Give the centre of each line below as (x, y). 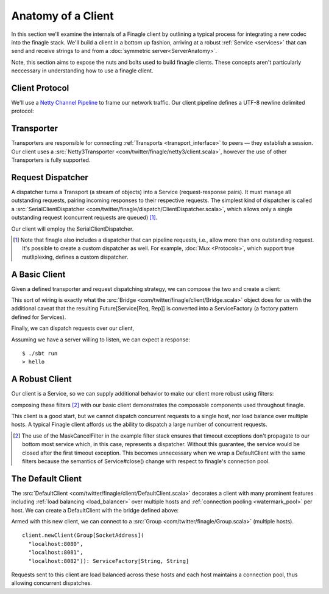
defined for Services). (39, 317)
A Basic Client (38, 274)
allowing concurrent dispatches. (52, 583)
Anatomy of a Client (62, 16)
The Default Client (47, 479)
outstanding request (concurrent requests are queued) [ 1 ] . (84, 218)
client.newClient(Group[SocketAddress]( (83, 535)
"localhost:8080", (56, 544)
